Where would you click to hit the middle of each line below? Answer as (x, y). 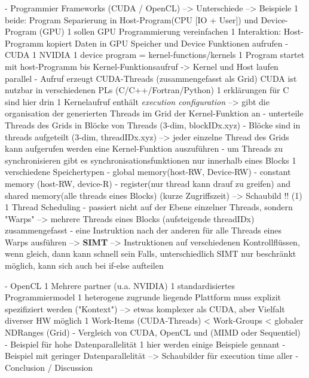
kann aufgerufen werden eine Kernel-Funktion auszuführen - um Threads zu (144, 148)
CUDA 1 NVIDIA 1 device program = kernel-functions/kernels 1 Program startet (155, 55)
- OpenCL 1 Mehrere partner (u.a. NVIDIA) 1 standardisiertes (120, 285)
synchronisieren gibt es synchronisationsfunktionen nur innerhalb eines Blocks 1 (151, 160)
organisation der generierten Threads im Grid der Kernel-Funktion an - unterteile (154, 113)
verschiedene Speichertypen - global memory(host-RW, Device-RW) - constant (148, 172)
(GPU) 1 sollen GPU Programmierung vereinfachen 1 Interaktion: (160, 31)
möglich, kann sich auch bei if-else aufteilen (84, 265)
